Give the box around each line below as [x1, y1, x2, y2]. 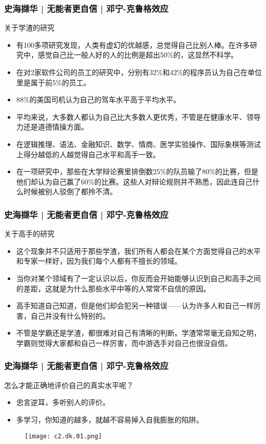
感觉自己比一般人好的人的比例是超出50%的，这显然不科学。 [37, 49, 238, 60]
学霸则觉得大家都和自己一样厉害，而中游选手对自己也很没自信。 [16, 337, 232, 348]
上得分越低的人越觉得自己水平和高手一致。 [16, 149, 160, 159]
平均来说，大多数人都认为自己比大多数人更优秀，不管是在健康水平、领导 [16, 111, 261, 122]
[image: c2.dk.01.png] [25, 432, 102, 440]
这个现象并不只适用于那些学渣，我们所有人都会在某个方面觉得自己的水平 [16, 245, 261, 256]
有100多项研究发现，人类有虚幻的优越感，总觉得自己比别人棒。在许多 [16, 39, 250, 50]
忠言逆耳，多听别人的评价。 [16, 397, 110, 408]
